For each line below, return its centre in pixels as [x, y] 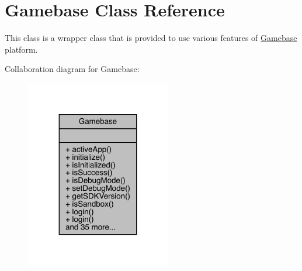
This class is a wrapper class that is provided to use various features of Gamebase [151, 38]
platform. [21, 49]
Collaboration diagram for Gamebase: [72, 69]
